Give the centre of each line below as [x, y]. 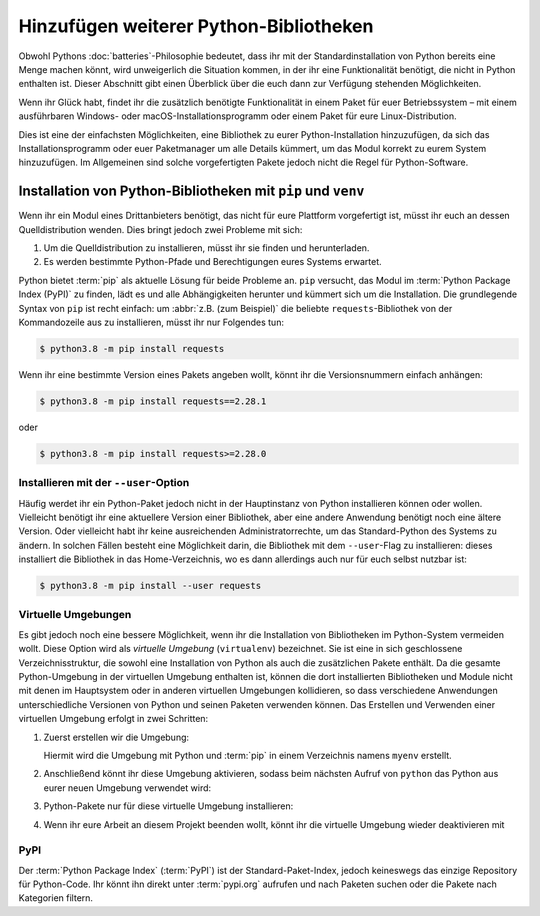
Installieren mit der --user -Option [104, 483]
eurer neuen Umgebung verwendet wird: [127, 787]
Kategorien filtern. [56, 898]
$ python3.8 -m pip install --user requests [150, 586]
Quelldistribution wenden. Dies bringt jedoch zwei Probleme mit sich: [160, 229]
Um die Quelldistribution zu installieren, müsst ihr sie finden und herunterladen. [206, 247]
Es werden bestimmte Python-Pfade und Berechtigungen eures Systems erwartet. [212, 262]
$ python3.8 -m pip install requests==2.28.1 [153, 401]
